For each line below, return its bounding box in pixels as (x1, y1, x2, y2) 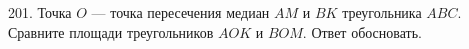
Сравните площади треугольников (8, 21, 214, 42)
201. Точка (8, 2, 72, 22)
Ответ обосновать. (311, 21, 422, 42)
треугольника (342, 2, 422, 22)
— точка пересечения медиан (91, 2, 270, 22)
